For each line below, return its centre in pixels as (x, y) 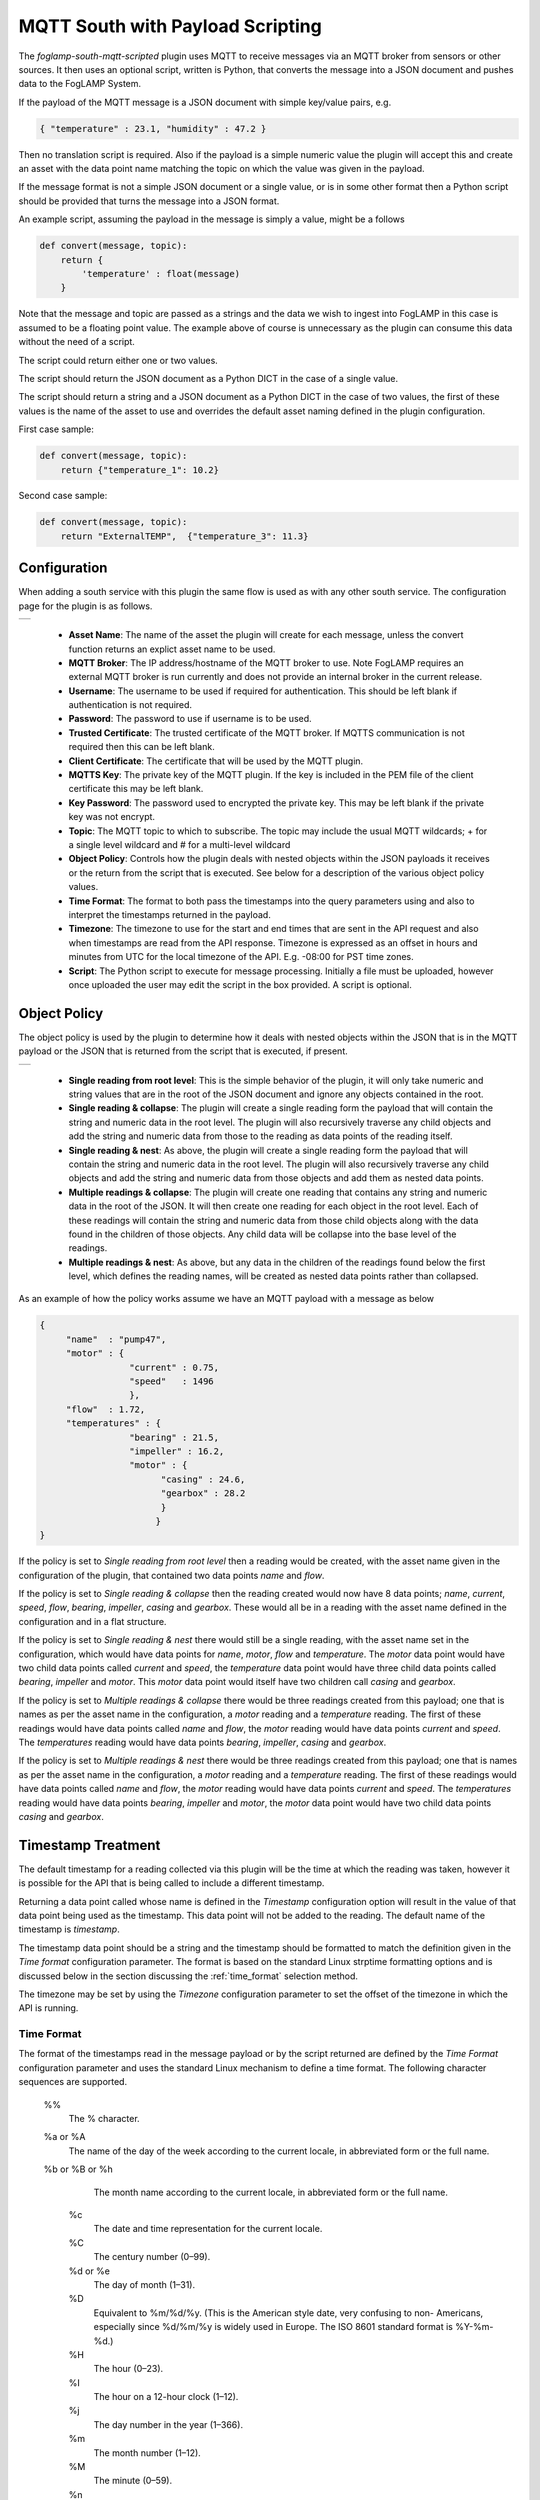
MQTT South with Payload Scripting (170, 26)
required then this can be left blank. (141, 747)
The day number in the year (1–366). (168, 2424)
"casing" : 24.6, (203, 1479)
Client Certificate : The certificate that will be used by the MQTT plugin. (216, 761)
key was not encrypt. (111, 817)
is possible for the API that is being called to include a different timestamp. (171, 1883)
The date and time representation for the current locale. (208, 2229)
